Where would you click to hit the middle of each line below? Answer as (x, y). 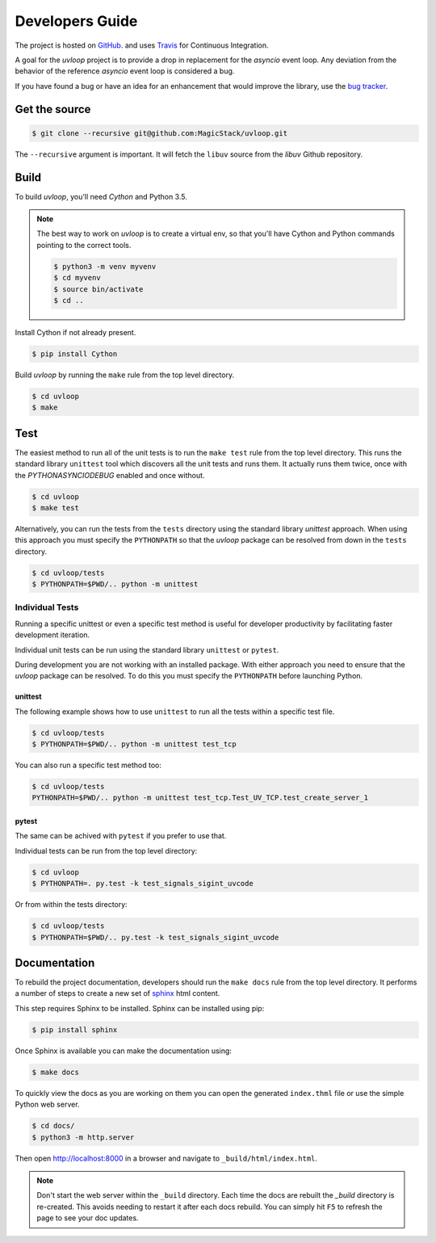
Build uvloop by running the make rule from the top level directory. (124, 375)
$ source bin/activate (99, 289)
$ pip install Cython (75, 354)
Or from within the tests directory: (71, 905)
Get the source (53, 109)
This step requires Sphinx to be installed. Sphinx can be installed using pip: (140, 1008)
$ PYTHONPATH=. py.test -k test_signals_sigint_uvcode (143, 884)
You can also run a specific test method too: (88, 765)
